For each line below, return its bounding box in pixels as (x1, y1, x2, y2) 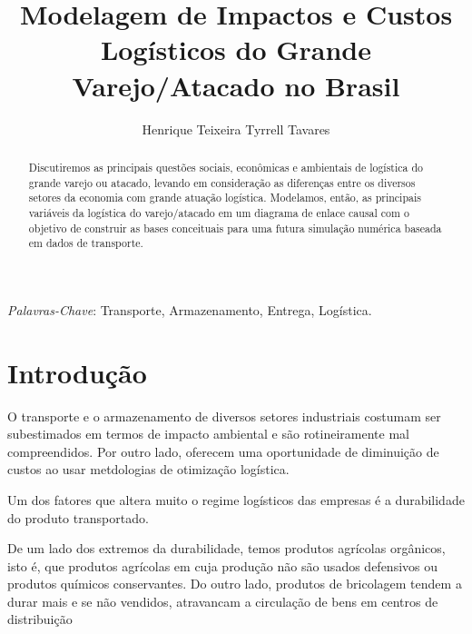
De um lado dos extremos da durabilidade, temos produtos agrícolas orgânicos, (7, 539, 446, 558)
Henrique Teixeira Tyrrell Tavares (142, 119, 330, 138)
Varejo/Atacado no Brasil (72, 66, 400, 104)
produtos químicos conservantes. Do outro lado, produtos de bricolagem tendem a (7, 574, 462, 593)
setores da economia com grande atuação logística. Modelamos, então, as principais (28, 190, 421, 205)
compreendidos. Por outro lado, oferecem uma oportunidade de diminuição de (7, 441, 439, 461)
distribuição (7, 609, 73, 629)
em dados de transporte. (28, 235, 143, 251)
